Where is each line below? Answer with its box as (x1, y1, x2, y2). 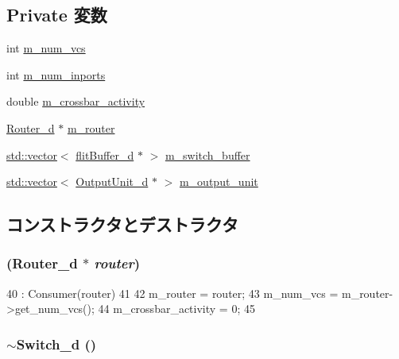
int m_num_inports (6, 66, 106, 83)
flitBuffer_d (76, 146, 134, 163)
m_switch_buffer (165, 146, 250, 163)
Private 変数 (6, 2, 107, 27)
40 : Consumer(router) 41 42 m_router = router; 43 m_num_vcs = (6, 284, 339, 301)
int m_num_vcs (6, 40, 86, 56)
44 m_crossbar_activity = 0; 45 (98, 300, 255, 317)
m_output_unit (179, 173, 258, 190)
